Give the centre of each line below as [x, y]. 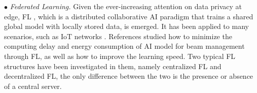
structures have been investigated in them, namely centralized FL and [113, 66]
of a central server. [33, 86]
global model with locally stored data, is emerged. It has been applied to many [126, 26]
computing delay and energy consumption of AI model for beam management [124, 46]
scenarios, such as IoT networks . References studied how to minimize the [118, 36]
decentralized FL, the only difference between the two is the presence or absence [129, 76]
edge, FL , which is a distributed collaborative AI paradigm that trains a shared [129, 16]
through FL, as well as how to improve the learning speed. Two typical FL [120, 56]
